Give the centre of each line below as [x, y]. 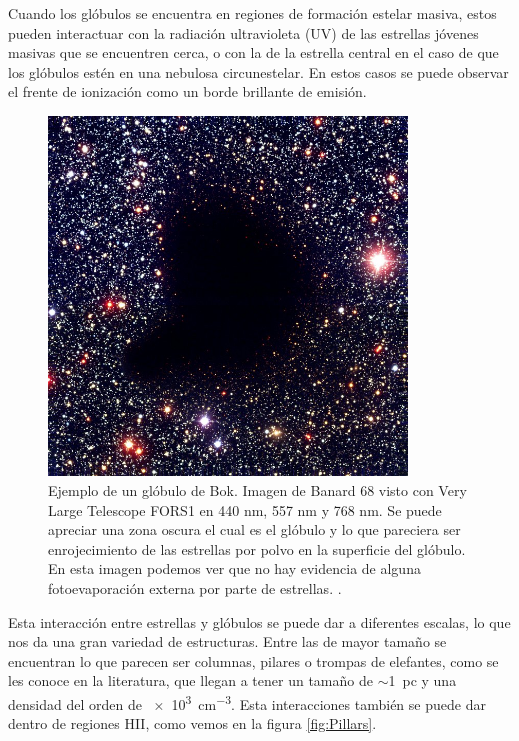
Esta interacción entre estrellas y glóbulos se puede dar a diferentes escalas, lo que [259, 621]
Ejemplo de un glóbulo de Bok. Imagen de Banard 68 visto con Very [257, 489]
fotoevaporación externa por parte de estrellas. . [195, 587]
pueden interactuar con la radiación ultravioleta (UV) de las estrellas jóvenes [243, 32]
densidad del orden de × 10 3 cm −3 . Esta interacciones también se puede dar [247, 702]
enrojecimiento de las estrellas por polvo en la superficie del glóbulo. [257, 548]
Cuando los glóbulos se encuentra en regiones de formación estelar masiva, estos [252, 13]
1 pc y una [422, 680]
